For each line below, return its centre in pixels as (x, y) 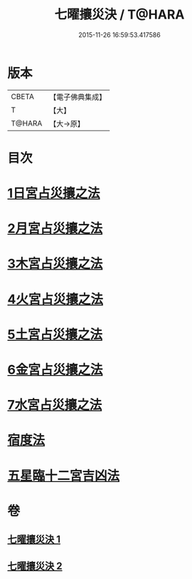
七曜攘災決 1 (34, 539)
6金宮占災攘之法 (55, 370)
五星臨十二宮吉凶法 (64, 476)
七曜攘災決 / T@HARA (119, 15)
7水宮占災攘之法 (55, 405)
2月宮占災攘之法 (55, 229)
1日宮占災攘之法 (54, 194)
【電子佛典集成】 (78, 97)
